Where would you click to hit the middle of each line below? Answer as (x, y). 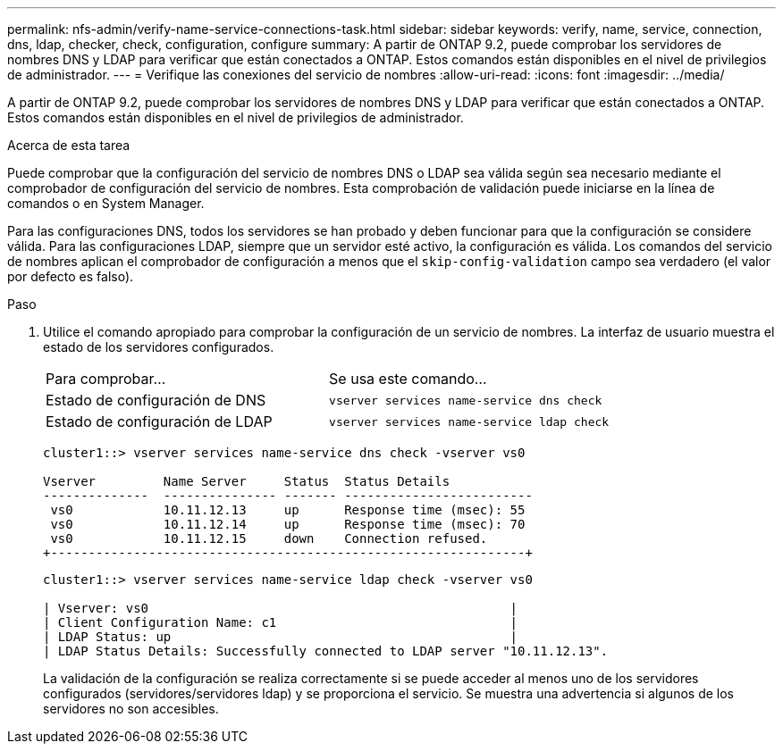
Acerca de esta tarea (69, 145)
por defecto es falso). (71, 276)
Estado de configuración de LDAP (159, 421)
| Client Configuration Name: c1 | (281, 622)
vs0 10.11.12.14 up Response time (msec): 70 (288, 524)
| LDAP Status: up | (281, 637)
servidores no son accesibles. (131, 709)
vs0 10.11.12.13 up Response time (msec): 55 (288, 510)
